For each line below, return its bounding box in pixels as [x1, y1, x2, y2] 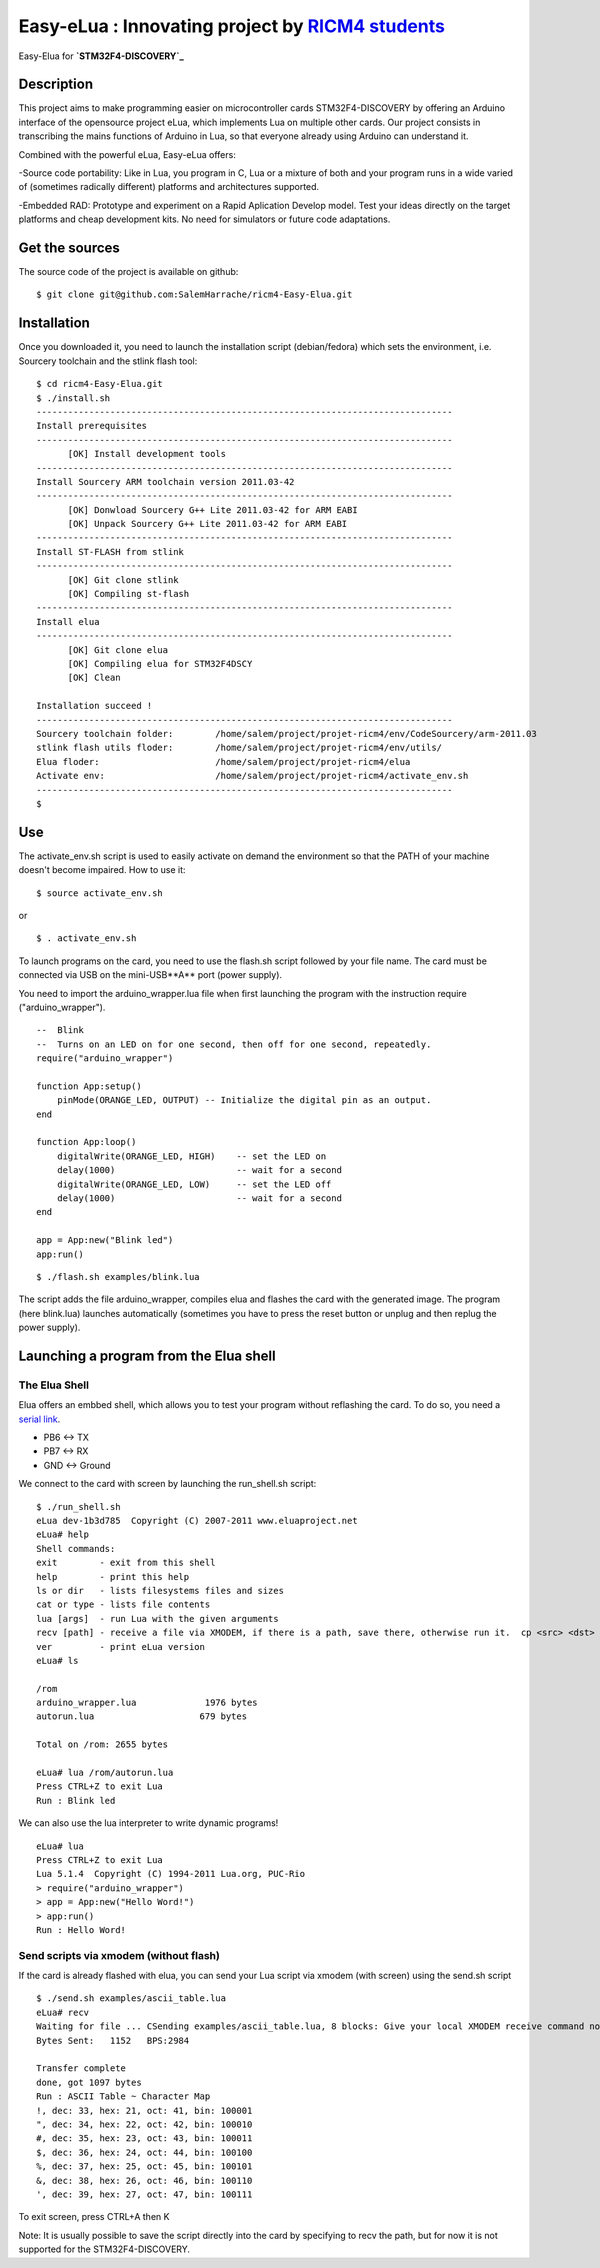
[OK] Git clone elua [67, 644, 169, 655]
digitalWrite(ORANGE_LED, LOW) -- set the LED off [56, 1178, 332, 1190]
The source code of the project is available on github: [18, 266, 239, 278]
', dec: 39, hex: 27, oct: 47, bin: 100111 [36, 2188, 253, 2200]
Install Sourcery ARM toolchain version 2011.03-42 [36, 476, 295, 487]
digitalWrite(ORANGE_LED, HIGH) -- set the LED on [56, 1150, 327, 1162]
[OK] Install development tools [67, 448, 227, 460]
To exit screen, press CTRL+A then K [18, 2211, 170, 2223]
